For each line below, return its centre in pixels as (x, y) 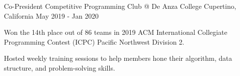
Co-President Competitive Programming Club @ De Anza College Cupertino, (120, 6)
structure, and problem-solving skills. (60, 67)
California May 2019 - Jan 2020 (51, 15)
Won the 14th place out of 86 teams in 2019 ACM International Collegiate (116, 32)
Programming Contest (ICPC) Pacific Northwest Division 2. (94, 41)
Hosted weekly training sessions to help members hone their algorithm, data (118, 58)
